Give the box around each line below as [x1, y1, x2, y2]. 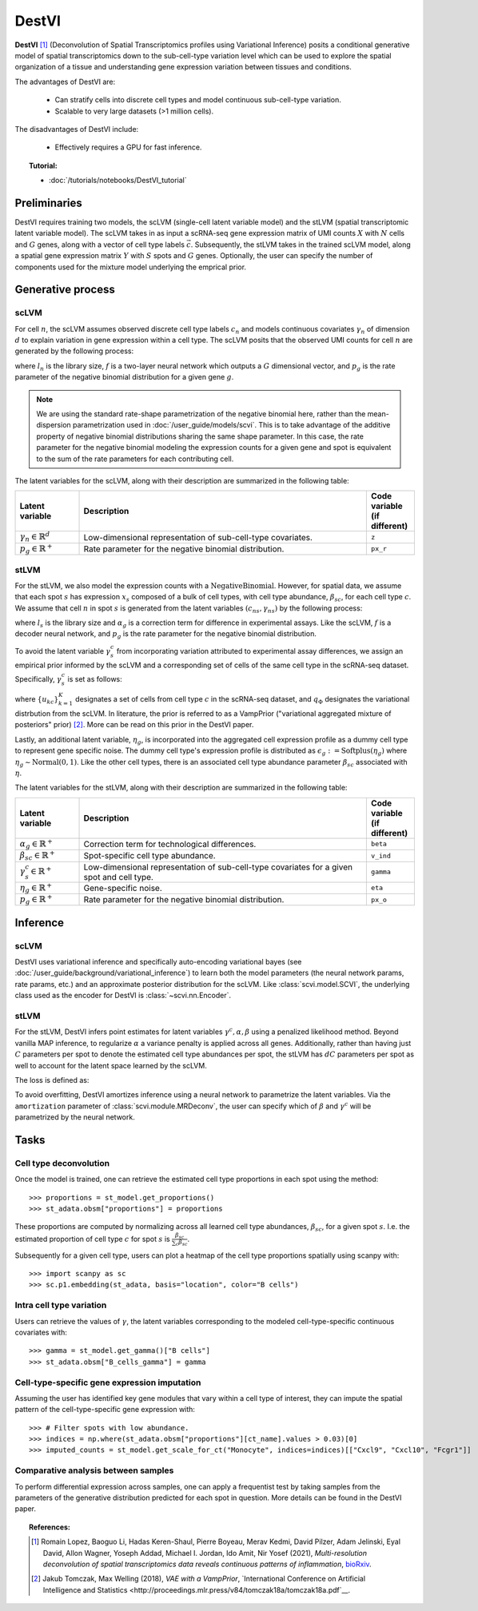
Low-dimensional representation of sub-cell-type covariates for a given [83, 861, 353, 873]
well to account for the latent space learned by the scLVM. [14, 1060, 207, 1070]
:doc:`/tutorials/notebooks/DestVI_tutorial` [49, 176, 187, 185]
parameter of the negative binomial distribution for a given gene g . [14, 372, 234, 382]
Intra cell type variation [14, 1299, 107, 1311]
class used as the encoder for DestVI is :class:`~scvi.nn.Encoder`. [14, 991, 232, 1000]
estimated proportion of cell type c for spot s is [14, 1234, 171, 1243]
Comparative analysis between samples [14, 1465, 174, 1476]
